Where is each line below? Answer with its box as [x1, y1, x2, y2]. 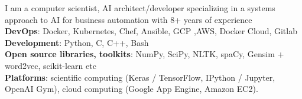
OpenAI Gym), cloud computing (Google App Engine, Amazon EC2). [5, 82, 258, 95]
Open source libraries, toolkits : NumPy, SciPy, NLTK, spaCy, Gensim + [5, 48, 284, 60]
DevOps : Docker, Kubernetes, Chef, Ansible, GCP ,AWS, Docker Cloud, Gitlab [5, 25, 297, 37]
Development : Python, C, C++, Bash [5, 36, 149, 48]
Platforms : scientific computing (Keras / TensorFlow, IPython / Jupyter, [5, 71, 275, 83]
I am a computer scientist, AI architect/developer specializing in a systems [5, 2, 275, 14]
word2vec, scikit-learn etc [5, 59, 96, 71]
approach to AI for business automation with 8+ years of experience [5, 13, 252, 25]
